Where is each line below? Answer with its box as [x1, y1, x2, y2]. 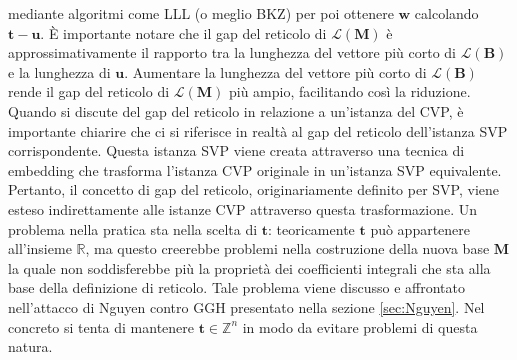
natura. [8, 336, 53, 357]
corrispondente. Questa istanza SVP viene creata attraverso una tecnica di [8, 140, 465, 161]
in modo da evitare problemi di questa [242, 316, 478, 337]
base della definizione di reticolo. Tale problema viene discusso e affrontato [8, 277, 465, 298]
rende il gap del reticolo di [8, 81, 170, 102]
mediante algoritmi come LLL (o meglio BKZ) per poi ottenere [8, 3, 394, 23]
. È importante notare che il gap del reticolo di [40, 22, 327, 43]
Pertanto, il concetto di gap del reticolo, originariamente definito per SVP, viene [8, 179, 500, 200]
